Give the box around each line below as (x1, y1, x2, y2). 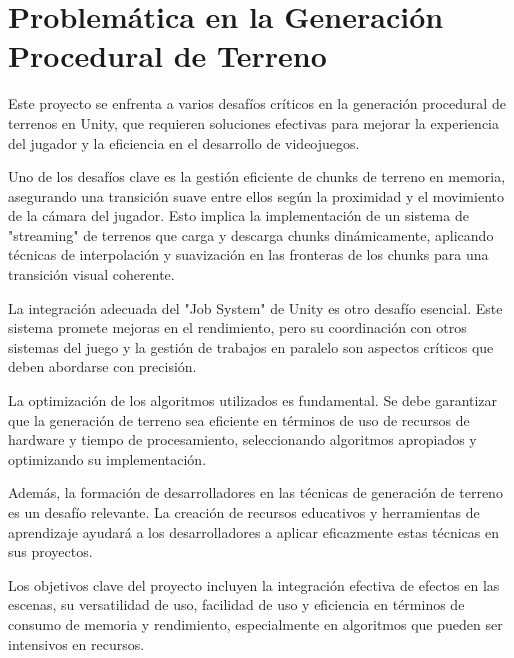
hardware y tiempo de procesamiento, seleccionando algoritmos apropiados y (8, 429, 477, 450)
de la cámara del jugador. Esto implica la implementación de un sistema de (8, 205, 469, 226)
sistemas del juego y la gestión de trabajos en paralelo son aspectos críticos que (8, 336, 494, 357)
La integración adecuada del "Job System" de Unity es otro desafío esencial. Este (8, 297, 503, 318)
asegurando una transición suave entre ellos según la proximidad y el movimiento (8, 185, 504, 206)
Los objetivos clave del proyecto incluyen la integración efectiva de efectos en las (8, 574, 500, 595)
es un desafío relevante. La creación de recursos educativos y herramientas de (8, 502, 480, 522)
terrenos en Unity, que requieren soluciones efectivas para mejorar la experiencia (8, 112, 499, 133)
